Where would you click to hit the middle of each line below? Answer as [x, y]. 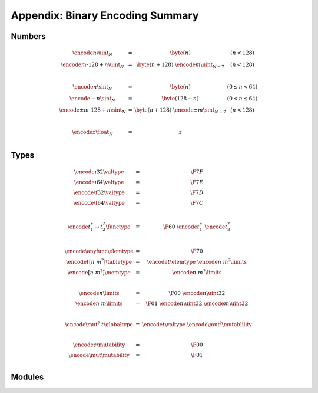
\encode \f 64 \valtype [99, 203]
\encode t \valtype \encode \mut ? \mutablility [197, 324]
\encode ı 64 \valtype [99, 182]
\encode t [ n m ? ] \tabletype [99, 261]
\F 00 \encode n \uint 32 [197, 293]
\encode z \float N [92, 133]
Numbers [29, 36]
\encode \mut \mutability [99, 355]
